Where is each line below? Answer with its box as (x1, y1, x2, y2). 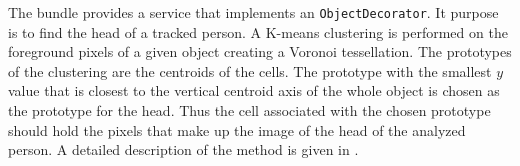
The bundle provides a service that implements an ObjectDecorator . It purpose (8, 2, 499, 22)
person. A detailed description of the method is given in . (8, 139, 359, 160)
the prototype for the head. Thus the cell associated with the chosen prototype (8, 100, 491, 121)
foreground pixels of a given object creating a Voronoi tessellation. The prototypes (8, 41, 512, 62)
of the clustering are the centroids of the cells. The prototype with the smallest (8, 60, 492, 81)
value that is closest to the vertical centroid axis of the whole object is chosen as (8, 80, 500, 101)
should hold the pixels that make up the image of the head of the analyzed (8, 119, 466, 140)
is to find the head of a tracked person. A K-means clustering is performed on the (8, 21, 508, 42)
